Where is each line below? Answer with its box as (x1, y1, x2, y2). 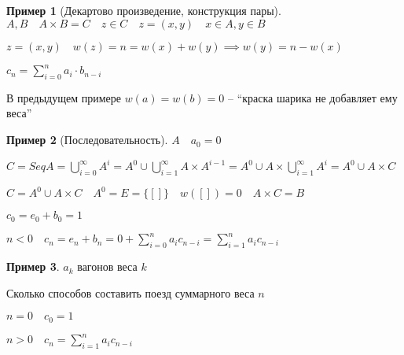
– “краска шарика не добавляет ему (228, 89, 398, 105)
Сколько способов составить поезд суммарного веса (6, 284, 255, 301)
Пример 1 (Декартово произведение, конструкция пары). (6, 2, 281, 18)
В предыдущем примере (6, 89, 121, 105)
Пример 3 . (6, 258, 60, 275)
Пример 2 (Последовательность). (6, 131, 168, 148)
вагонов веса (77, 258, 138, 275)
